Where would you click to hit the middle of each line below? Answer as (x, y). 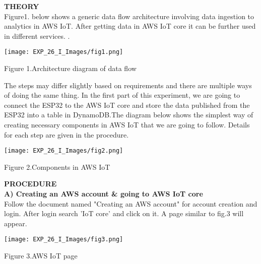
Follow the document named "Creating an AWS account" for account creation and (131, 203)
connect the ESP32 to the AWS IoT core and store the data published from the (127, 105)
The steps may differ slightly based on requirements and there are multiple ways (128, 85)
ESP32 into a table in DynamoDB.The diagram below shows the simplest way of (129, 115)
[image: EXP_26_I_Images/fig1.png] (64, 52)
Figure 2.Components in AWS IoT (57, 167)
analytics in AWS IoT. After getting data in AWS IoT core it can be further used (130, 26)
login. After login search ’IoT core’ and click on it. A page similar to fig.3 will (124, 213)
